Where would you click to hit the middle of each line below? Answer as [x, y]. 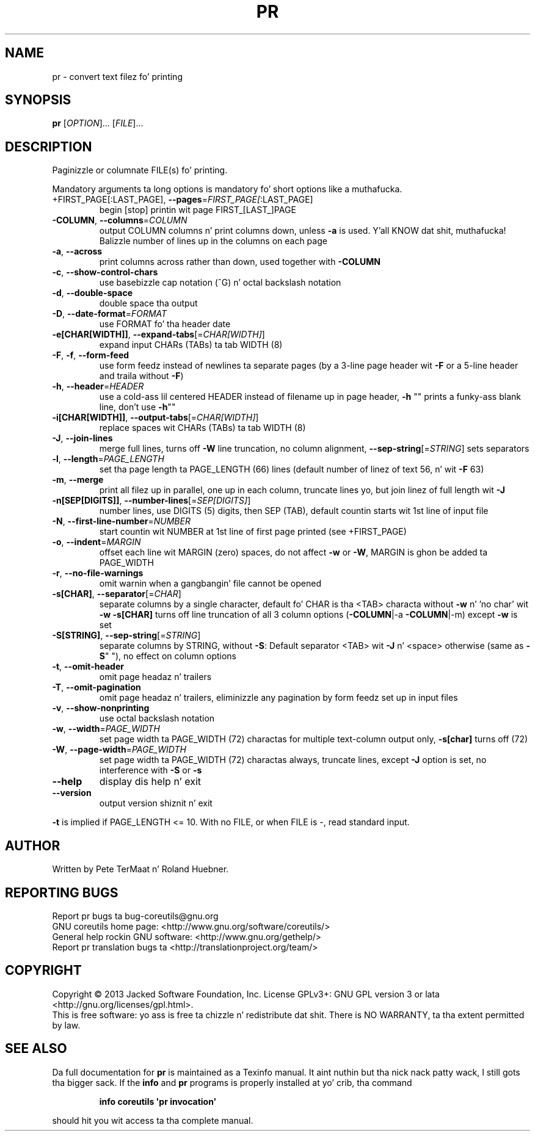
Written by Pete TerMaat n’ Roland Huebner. [140, 869]
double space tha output [148, 303]
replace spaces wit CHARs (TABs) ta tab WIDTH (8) [202, 428]
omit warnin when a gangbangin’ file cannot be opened [210, 584]
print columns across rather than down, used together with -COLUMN [240, 262]
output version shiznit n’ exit [156, 803]
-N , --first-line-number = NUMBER [121, 521]
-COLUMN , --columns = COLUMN [120, 220]
